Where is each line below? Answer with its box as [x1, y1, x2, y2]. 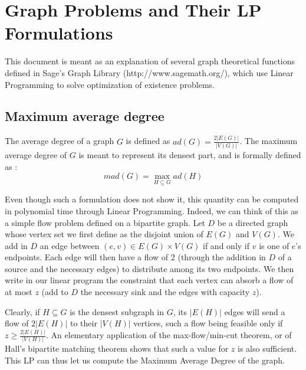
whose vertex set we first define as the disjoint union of [5, 228, 203, 240]
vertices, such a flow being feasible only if [133, 317, 283, 329]
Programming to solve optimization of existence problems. [5, 78, 215, 90]
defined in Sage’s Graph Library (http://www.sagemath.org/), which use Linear [5, 66, 294, 78]
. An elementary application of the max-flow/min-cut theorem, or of [46, 329, 292, 341]
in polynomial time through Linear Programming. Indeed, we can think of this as [5, 204, 298, 217]
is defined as [126, 135, 170, 147]
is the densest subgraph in [70, 305, 164, 317]
